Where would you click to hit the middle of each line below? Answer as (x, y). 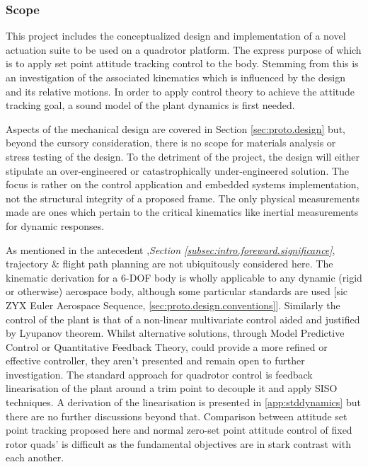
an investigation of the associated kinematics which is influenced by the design (176, 77)
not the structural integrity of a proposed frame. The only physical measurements (183, 198)
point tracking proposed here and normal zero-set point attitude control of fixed (179, 430)
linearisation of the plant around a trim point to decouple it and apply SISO (172, 388)
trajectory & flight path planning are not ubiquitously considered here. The (169, 264)
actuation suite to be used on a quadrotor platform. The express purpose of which (184, 49)
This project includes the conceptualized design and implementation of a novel (176, 36)
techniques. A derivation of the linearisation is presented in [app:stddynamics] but (183, 402)
